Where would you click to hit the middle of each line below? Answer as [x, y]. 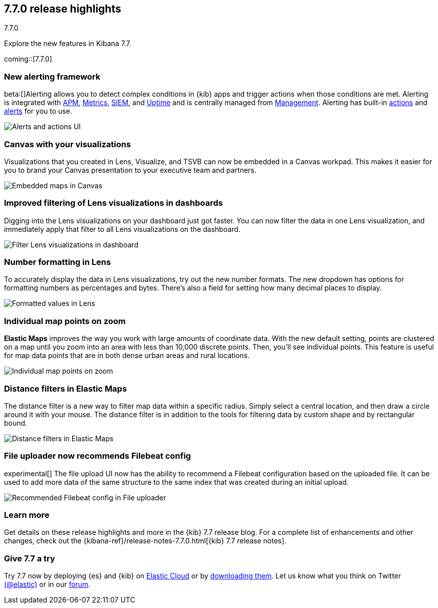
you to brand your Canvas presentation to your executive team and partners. [130, 170]
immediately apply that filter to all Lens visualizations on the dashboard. [122, 229]
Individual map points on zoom [65, 321]
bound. [16, 423]
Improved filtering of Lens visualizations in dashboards [114, 203]
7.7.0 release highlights [63, 9]
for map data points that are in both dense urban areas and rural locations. [127, 356]
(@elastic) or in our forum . [47, 584]
